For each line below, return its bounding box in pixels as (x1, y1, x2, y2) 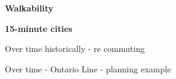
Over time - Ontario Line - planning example (5, 62, 171, 75)
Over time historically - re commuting (5, 42, 145, 55)
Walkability (5, 2, 54, 14)
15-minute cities (5, 22, 72, 34)
